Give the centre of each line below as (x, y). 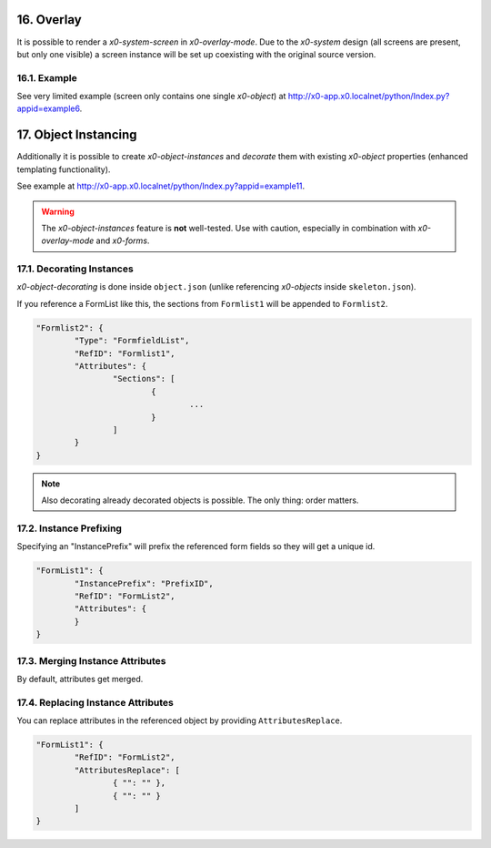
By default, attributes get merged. (80, 679)
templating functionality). (64, 169)
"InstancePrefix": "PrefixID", (144, 583)
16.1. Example (47, 77)
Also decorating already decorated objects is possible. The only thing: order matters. (200, 500)
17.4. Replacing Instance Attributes (95, 702)
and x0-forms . (123, 240)
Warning (58, 211)
